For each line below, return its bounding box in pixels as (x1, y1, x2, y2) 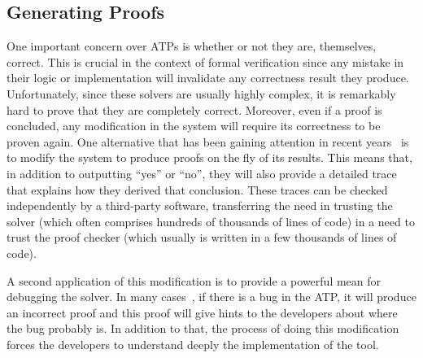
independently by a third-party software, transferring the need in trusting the (7, 197, 393, 214)
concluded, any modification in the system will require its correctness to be (7, 117, 381, 134)
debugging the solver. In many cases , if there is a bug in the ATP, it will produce (7, 288, 416, 305)
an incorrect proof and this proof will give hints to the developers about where (7, 303, 398, 321)
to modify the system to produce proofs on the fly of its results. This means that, (7, 149, 412, 166)
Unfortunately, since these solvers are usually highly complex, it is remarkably (7, 85, 396, 102)
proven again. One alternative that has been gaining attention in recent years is (7, 133, 409, 150)
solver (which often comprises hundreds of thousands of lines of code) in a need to (7, 212, 415, 229)
